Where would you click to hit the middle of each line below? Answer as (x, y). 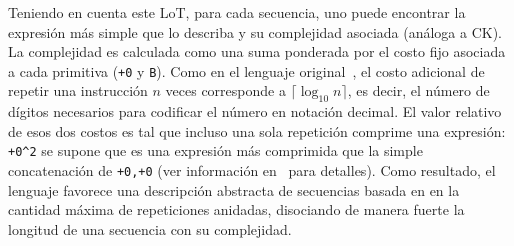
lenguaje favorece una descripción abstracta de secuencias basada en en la (234, 189)
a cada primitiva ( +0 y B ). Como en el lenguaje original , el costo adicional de (246, 70)
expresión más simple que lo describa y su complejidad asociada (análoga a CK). (255, 31)
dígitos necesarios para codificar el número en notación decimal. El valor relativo (255, 111)
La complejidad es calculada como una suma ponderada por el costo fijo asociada (257, 51)
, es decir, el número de (418, 90)
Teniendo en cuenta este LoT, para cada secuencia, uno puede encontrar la (237, 12)
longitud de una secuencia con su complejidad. (150, 228)
